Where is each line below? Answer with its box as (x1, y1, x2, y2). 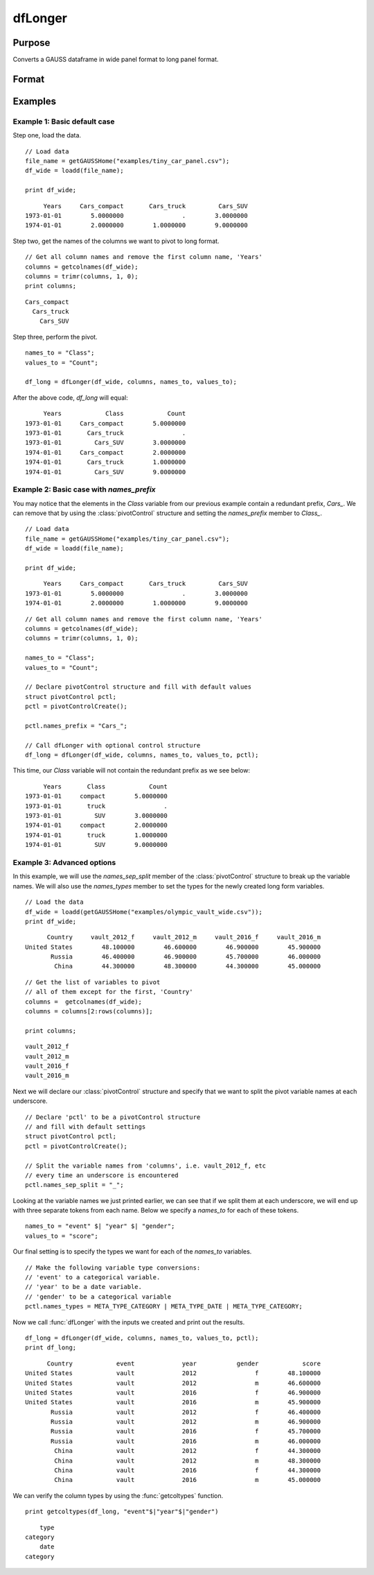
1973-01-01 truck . (25, 802, 168, 810)
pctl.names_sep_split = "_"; (25, 1181, 124, 1189)
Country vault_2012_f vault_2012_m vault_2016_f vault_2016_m (46, 934, 321, 941)
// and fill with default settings (25, 1122, 146, 1131)
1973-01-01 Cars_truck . (25, 429, 186, 437)
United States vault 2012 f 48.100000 (25, 1370, 321, 1377)
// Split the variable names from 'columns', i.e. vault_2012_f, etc (25, 1161, 267, 1170)
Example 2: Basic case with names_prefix (12, 485, 156, 494)
